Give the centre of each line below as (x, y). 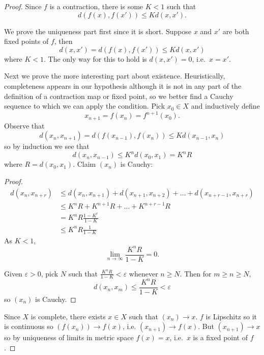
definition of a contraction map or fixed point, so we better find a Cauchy (119, 96)
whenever (143, 273)
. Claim (84, 164)
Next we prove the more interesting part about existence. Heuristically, (115, 76)
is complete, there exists (68, 316)
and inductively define (225, 106)
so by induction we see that (47, 146)
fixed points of (26, 41)
